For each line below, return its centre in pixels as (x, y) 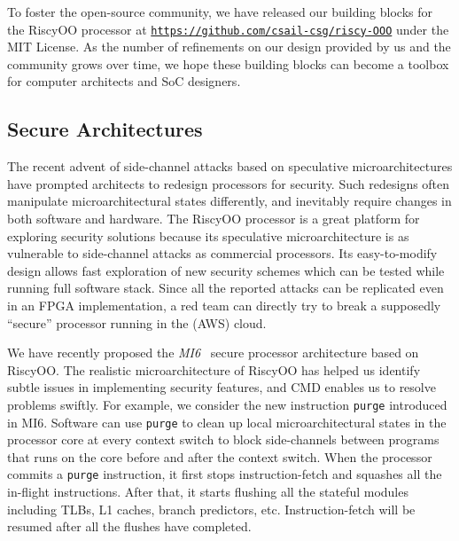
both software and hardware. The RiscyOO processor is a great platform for (214, 219)
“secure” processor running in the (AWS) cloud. (137, 322)
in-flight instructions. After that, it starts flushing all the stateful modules (208, 492)
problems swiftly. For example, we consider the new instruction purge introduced (227, 404)
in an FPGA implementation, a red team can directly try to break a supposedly (224, 305)
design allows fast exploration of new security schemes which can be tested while (226, 270)
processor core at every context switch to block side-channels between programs (223, 439)
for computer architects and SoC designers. (124, 81)
